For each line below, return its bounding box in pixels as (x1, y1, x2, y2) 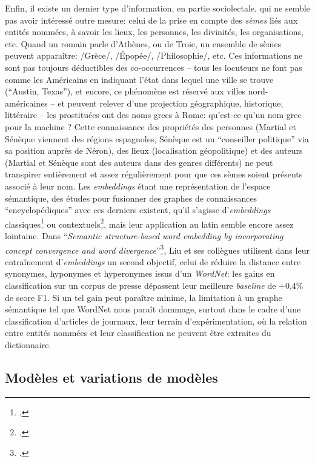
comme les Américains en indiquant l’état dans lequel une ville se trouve (5, 73, 274, 85)
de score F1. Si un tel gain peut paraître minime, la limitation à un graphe (5, 291, 282, 303)
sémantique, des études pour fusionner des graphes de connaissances (5, 191, 257, 204)
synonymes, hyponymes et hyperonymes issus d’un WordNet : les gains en (5, 267, 275, 280)
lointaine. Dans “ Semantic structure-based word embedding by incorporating (5, 229, 283, 242)
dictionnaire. (5, 338, 51, 351)
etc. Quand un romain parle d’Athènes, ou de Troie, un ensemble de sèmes (5, 37, 282, 50)
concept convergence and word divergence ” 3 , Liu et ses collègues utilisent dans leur (5, 242, 310, 256)
